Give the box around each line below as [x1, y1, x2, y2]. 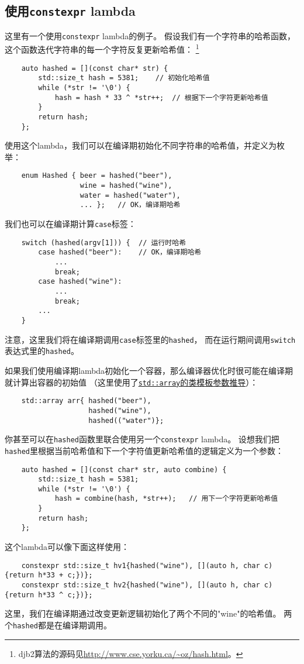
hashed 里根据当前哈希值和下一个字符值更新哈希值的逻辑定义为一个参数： [5, 444, 284, 456]
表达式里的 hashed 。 [5, 345, 79, 357]
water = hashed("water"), [80, 191, 181, 199]
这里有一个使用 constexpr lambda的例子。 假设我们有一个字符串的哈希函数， [5, 29, 295, 42]
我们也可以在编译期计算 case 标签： [5, 218, 136, 230]
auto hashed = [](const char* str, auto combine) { [21, 465, 227, 474]
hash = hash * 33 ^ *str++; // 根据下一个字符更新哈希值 [54, 93, 268, 102]
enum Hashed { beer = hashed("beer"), [21, 171, 172, 180]
